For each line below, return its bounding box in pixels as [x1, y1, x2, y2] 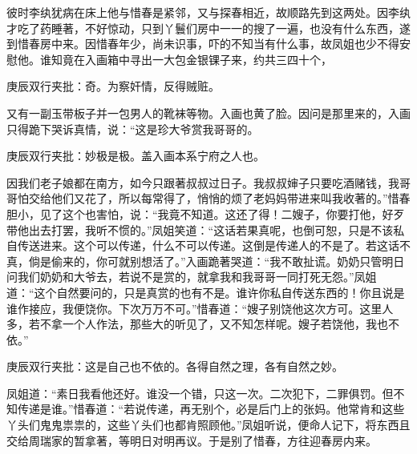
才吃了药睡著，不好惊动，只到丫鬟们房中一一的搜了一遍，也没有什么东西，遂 [6, 19, 411, 36]
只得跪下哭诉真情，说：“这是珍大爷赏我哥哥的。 [6, 120, 259, 137]
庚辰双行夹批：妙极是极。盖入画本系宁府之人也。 [6, 147, 265, 164]
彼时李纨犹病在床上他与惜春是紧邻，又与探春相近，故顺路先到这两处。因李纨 [6, 4, 411, 20]
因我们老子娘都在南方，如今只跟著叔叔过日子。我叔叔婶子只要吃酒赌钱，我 [6, 174, 399, 191]
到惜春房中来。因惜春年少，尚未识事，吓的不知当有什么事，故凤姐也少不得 [6, 35, 399, 52]
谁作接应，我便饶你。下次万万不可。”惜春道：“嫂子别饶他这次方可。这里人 [6, 299, 394, 316]
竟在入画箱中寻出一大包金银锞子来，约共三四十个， [62, 50, 332, 67]
